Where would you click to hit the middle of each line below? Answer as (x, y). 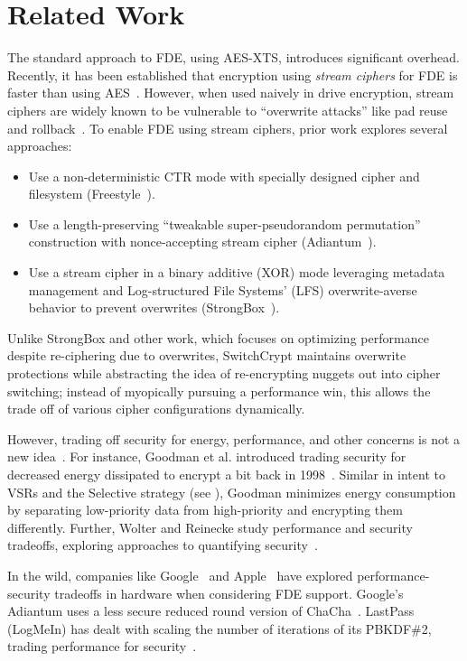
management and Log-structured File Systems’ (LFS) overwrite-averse (223, 289)
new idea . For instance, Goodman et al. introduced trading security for (207, 456)
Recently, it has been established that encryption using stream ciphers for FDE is (233, 74)
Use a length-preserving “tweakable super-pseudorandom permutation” (224, 223)
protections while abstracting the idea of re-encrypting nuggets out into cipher (224, 373)
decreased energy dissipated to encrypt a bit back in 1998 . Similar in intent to (226, 474)
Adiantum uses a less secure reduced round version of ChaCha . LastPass (211, 611)
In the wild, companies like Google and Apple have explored (180, 575)
